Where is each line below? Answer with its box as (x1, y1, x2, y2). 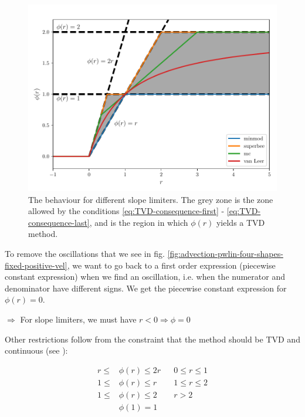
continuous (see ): (5, 344, 68, 357)
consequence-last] (28, 216, 90, 228)
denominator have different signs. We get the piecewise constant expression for (5, 282, 287, 294)
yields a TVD (216, 216, 265, 228)
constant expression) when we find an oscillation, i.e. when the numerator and (5, 270, 285, 283)
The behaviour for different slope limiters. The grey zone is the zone (28, 193, 273, 205)
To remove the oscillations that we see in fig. (5, 247, 165, 259)
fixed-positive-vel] (5, 259, 67, 271)
